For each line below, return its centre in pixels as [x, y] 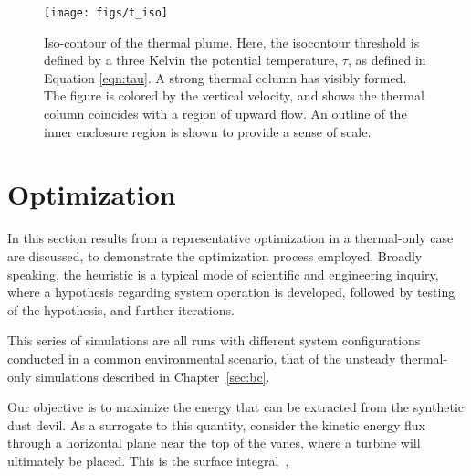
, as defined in [387, 60]
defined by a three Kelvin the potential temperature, [191, 60]
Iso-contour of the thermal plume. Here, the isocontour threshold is [232, 42]
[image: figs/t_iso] [106, 13]
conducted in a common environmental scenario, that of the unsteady [202, 358]
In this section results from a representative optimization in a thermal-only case [230, 238]
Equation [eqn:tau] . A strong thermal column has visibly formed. [225, 77]
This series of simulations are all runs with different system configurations [214, 340]
